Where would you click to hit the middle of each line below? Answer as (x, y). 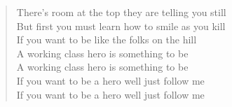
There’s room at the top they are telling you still (121, 12)
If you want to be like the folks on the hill (107, 40)
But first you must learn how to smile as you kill (121, 26)
